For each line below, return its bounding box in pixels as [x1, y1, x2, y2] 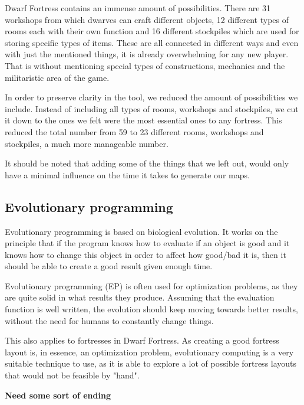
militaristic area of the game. [5, 71, 110, 83]
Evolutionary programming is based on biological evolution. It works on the [5, 225, 278, 237]
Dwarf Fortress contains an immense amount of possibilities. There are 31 [5, 2, 271, 14]
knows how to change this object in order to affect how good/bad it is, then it [5, 248, 286, 260]
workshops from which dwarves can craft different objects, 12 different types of [5, 13, 289, 25]
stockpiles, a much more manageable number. [5, 137, 168, 149]
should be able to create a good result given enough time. [5, 260, 213, 272]
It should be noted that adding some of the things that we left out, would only [5, 157, 289, 169]
